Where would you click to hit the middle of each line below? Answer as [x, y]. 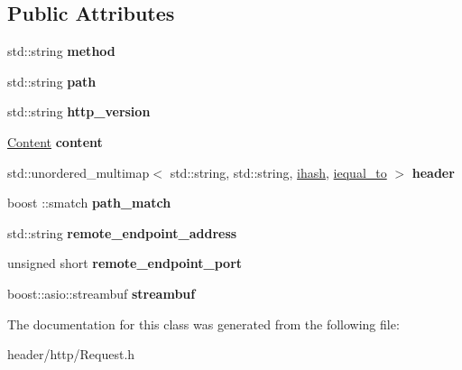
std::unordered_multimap [79, 172]
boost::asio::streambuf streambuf [102, 293]
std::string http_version [79, 111]
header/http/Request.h [71, 354]
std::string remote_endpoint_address [122, 232]
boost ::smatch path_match [89, 203]
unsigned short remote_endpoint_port [125, 263]
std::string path [52, 81]
